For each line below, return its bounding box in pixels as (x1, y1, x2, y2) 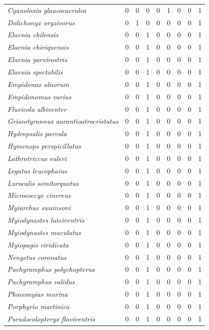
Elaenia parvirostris (7, 54, 67, 65)
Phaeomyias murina (7, 289, 68, 299)
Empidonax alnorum (7, 79, 69, 89)
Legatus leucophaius (7, 165, 67, 175)
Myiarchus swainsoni (7, 202, 71, 213)
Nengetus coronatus (7, 251, 67, 262)
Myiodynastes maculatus (7, 227, 81, 237)
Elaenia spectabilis (7, 66, 63, 77)
